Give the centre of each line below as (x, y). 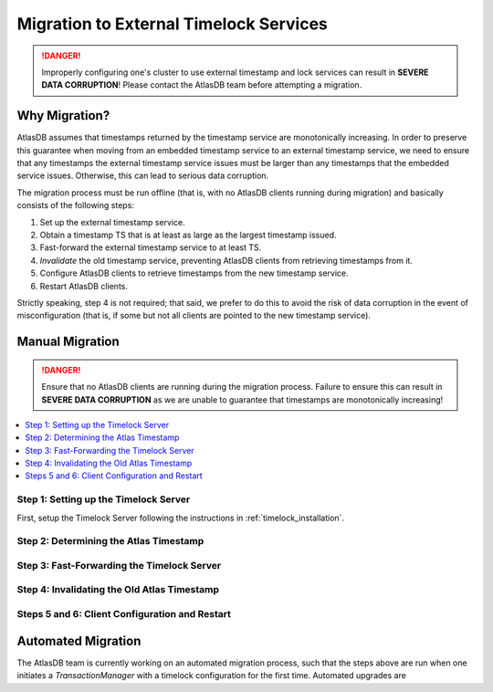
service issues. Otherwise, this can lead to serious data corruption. (143, 176)
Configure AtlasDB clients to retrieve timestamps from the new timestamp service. (194, 273)
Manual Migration (68, 342)
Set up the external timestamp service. (113, 222)
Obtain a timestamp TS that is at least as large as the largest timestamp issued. (188, 235)
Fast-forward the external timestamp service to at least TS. (151, 247)
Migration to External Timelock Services (173, 24)
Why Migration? (63, 115)
